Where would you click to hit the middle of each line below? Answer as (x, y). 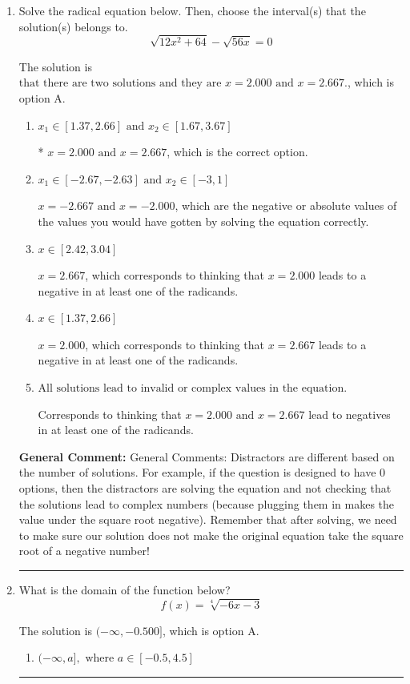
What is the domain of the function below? (125, 590)
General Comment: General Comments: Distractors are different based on (207, 456)
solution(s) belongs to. (73, 26)
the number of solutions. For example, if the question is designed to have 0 (202, 472)
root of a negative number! (84, 551)
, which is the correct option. (237, 152)
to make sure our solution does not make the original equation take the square (211, 535)
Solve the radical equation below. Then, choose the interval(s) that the (192, 10)
